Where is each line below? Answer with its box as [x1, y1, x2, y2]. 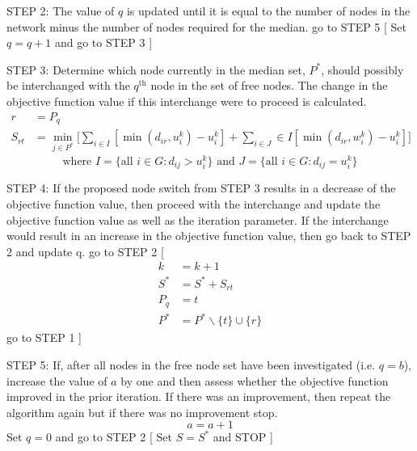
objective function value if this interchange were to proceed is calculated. [6, 92, 367, 109]
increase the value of [6, 372, 107, 389]
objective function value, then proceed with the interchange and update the [6, 195, 381, 212]
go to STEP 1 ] [6, 329, 82, 346]
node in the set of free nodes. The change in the [150, 77, 388, 94]
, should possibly [321, 61, 404, 78]
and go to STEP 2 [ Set [55, 428, 172, 445]
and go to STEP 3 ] [54, 34, 153, 51]
